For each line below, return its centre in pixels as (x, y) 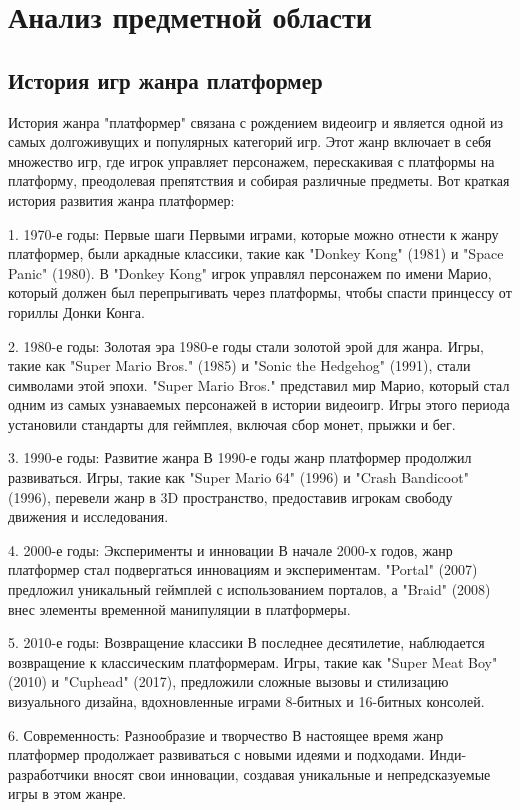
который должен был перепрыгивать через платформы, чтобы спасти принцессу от (260, 292)
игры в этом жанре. (67, 793)
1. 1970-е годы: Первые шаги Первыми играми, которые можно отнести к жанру (253, 233)
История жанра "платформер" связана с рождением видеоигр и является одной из (256, 121)
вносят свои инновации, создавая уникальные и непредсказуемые (292, 773)
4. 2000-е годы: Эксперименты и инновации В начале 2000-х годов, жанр (230, 549)
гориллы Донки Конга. (76, 311)
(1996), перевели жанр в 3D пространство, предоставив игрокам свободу (230, 496)
